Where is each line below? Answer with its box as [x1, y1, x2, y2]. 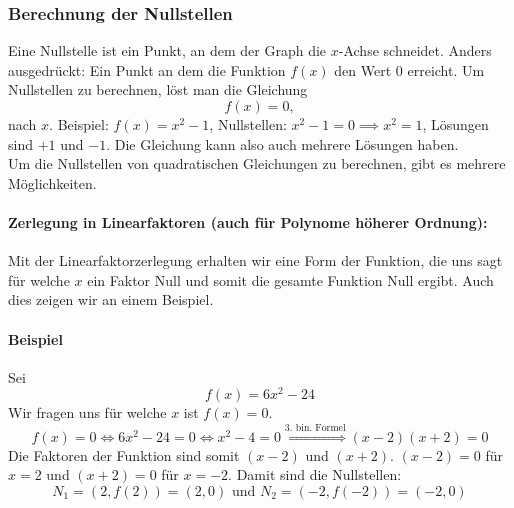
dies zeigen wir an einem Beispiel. [8, 289, 214, 310]
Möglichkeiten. [8, 172, 97, 193]
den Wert [334, 59, 392, 80]
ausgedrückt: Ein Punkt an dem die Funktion [8, 59, 286, 80]
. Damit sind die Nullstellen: [228, 464, 402, 485]
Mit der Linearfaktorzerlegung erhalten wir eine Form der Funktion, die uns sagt [8, 250, 503, 271]
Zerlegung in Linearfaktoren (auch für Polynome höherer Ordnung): [8, 211, 488, 232]
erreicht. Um [407, 59, 485, 80]
